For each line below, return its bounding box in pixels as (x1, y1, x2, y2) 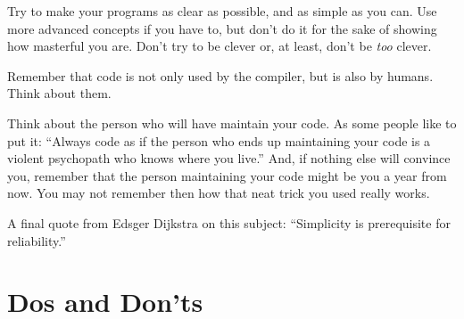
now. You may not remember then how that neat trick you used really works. (7, 184, 430, 202)
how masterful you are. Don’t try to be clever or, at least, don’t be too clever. (7, 37, 432, 55)
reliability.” (7, 231, 66, 249)
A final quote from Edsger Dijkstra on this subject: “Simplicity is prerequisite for (7, 213, 451, 232)
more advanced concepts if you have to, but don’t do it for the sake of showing (7, 19, 437, 37)
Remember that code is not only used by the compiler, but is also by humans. (7, 66, 434, 85)
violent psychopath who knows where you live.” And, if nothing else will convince (7, 149, 451, 168)
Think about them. (7, 84, 112, 102)
